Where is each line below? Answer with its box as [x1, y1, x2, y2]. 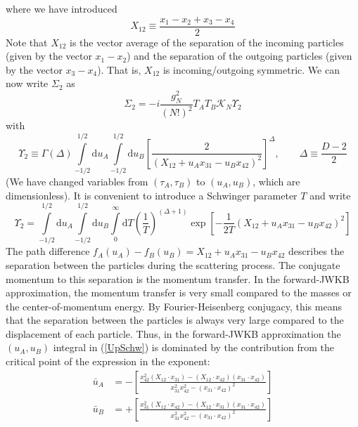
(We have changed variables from [6, 174, 148, 188]
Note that [6, 34, 48, 49]
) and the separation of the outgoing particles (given [127, 48, 352, 63]
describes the [288, 244, 345, 258]
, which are [252, 174, 300, 188]
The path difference [6, 244, 90, 258]
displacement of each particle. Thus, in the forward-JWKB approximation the [6, 326, 341, 341]
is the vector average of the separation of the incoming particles [70, 34, 344, 49]
